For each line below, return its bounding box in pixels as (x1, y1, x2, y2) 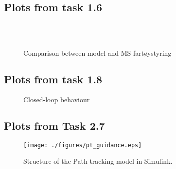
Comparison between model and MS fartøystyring (23, 48, 172, 58)
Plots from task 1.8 (4, 72, 103, 87)
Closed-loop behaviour (23, 94, 90, 105)
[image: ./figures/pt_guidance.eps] (23, 141, 142, 149)
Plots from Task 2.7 (4, 118, 105, 133)
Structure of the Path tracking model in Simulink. (23, 155, 173, 166)
